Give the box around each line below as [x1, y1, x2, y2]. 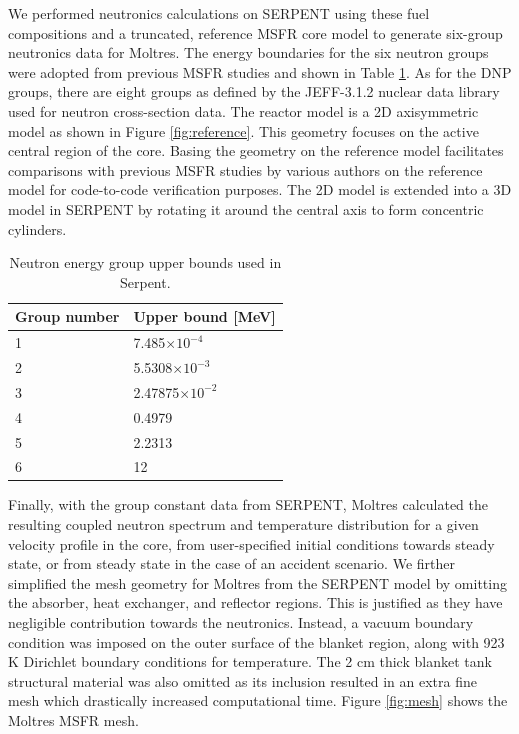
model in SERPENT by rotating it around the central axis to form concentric [8, 198, 484, 219]
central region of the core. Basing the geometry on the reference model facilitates [8, 140, 504, 161]
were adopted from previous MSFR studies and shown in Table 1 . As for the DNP [8, 61, 512, 82]
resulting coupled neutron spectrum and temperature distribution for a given [8, 514, 479, 535]
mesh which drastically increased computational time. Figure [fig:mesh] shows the [8, 690, 508, 711]
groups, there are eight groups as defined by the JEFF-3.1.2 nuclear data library [8, 81, 500, 102]
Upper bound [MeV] [133, 306, 276, 327]
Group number [15, 306, 120, 327]
